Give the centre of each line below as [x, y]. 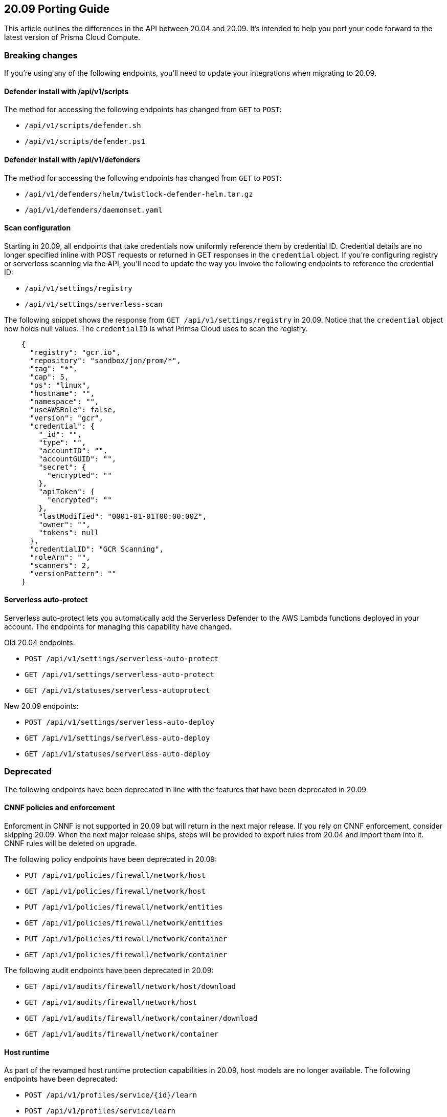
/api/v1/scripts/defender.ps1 [85, 142]
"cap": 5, [49, 377]
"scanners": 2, [60, 565]
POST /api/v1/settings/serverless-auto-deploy [119, 722]
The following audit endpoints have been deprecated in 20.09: [109, 971]
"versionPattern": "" [73, 573]
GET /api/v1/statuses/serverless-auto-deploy [117, 754]
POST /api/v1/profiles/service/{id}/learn [111, 1095]
